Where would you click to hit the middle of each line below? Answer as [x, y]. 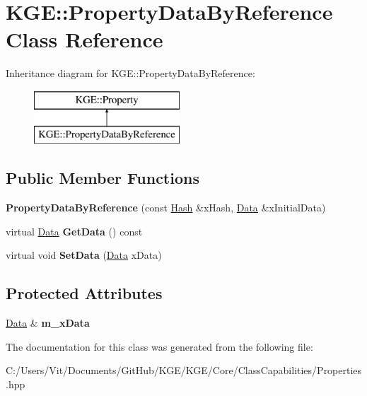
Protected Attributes [84, 293]
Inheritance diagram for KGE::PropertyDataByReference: [130, 73]
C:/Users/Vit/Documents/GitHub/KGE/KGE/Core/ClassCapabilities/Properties [184, 370]
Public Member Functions [103, 178]
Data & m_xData [48, 323]
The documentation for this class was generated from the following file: [159, 346]
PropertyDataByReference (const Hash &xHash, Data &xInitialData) [166, 208]
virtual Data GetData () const [74, 231]
